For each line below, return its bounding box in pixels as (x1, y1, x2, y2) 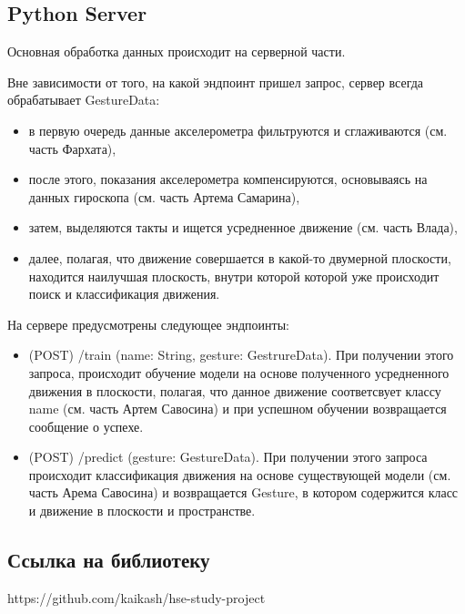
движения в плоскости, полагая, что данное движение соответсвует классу (28, 381, 441, 400)
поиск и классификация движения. (28, 284, 220, 303)
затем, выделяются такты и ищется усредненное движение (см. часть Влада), (28, 218, 458, 237)
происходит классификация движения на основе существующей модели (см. (28, 465, 451, 484)
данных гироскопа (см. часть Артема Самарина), (28, 187, 300, 206)
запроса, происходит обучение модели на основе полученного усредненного (28, 363, 450, 382)
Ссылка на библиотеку (7, 546, 210, 574)
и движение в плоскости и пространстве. (28, 501, 256, 520)
